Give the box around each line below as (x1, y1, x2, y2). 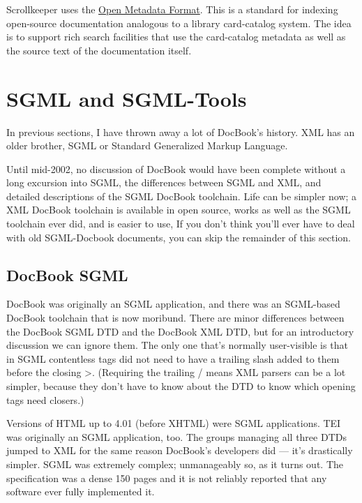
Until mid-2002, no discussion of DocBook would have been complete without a (6, 161, 346, 176)
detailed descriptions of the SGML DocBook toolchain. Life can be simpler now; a (6, 188, 357, 203)
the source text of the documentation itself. (6, 43, 192, 57)
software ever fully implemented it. (6, 484, 155, 499)
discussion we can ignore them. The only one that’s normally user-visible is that (6, 338, 348, 352)
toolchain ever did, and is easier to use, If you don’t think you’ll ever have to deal (6, 216, 355, 231)
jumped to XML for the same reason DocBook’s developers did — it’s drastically (6, 443, 353, 458)
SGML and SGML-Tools (6, 84, 247, 112)
